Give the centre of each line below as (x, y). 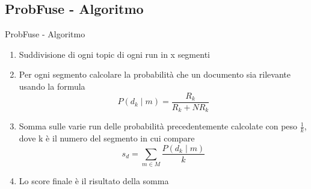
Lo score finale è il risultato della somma (94, 181)
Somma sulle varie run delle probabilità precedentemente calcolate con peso (158, 126)
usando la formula (52, 86)
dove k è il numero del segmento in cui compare (107, 138)
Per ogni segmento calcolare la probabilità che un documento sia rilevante (155, 74)
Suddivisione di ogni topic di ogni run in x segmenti (114, 54)
